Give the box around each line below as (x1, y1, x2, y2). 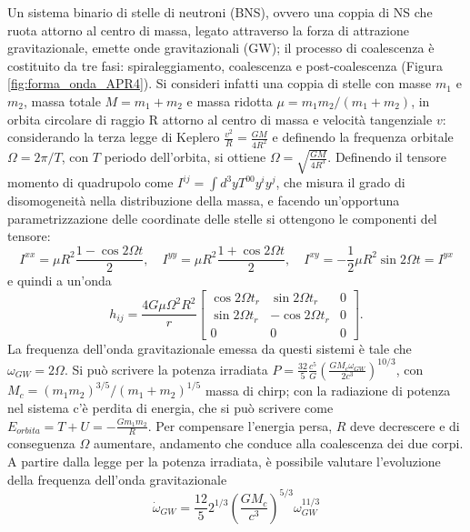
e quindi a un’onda (7, 271, 112, 290)
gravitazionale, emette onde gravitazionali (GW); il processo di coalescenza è (7, 38, 435, 57)
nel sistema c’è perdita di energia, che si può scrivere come (7, 397, 334, 417)
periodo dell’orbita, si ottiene (104, 147, 266, 166)
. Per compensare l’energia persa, (147, 416, 333, 435)
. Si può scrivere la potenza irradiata (64, 359, 268, 378)
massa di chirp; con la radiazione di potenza (205, 380, 451, 399)
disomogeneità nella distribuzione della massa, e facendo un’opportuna (7, 191, 400, 210)
